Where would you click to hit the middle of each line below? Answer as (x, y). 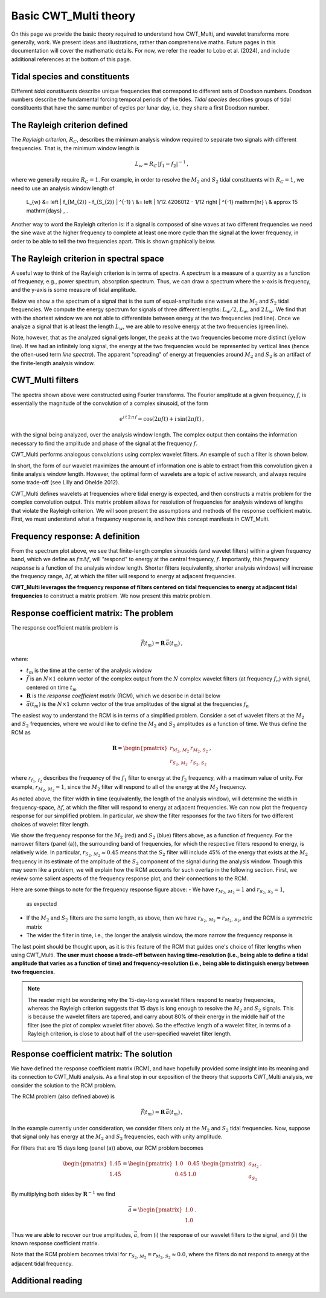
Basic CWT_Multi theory (73, 16)
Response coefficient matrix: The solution (92, 1054)
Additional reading (47, 1281)
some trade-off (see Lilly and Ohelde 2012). (66, 483)
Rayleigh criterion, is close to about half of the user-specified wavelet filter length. (129, 1034)
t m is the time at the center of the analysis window (89, 671)
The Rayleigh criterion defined (69, 125)
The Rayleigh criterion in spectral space (88, 258)
